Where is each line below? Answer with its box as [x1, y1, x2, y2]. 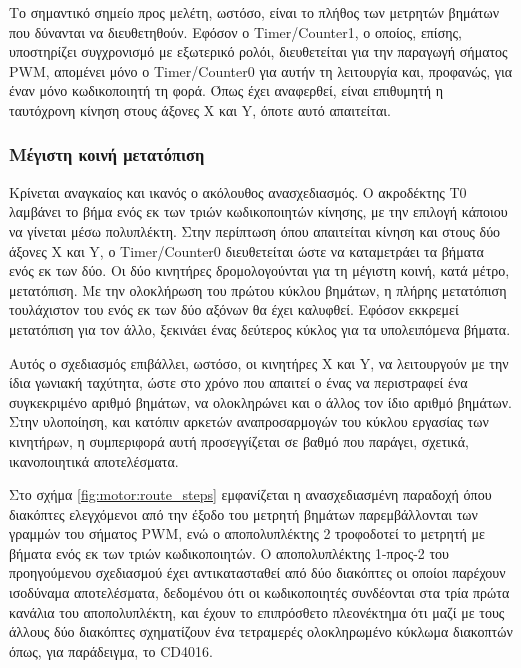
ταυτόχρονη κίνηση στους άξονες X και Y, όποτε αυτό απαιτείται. [9, 99, 391, 120]
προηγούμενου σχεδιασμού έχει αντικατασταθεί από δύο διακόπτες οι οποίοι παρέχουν [9, 562, 506, 583]
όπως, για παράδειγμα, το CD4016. [9, 640, 213, 661]
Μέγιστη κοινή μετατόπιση [9, 142, 205, 167]
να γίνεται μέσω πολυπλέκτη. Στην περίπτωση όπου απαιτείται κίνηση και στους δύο [9, 220, 501, 241]
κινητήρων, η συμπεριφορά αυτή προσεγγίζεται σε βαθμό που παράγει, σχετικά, [9, 430, 469, 451]
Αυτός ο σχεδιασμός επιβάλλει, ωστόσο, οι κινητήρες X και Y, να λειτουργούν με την [9, 352, 509, 373]
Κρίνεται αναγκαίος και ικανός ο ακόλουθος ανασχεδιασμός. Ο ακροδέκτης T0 [9, 181, 467, 202]
